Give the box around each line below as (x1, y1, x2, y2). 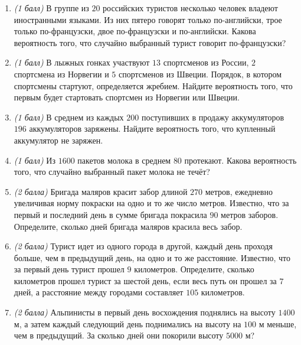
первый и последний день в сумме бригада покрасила (14, 208, 207, 220)
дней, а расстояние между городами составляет (14, 286, 184, 298)
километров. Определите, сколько (134, 263, 254, 275)
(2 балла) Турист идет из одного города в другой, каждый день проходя (14, 240, 273, 252)
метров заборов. (221, 208, 279, 220)
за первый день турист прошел (14, 263, 125, 275)
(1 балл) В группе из (14, 2, 89, 14)
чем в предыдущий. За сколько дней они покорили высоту (14, 329, 224, 341)
